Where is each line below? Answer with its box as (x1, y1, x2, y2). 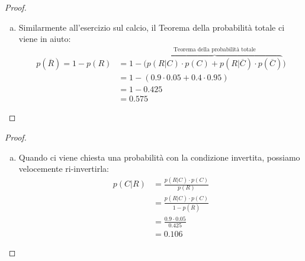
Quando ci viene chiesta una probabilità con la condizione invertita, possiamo (18, 151, 300, 163)
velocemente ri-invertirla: (18, 162, 109, 175)
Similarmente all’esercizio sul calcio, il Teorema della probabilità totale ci (18, 21, 285, 33)
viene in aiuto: (18, 32, 71, 45)
